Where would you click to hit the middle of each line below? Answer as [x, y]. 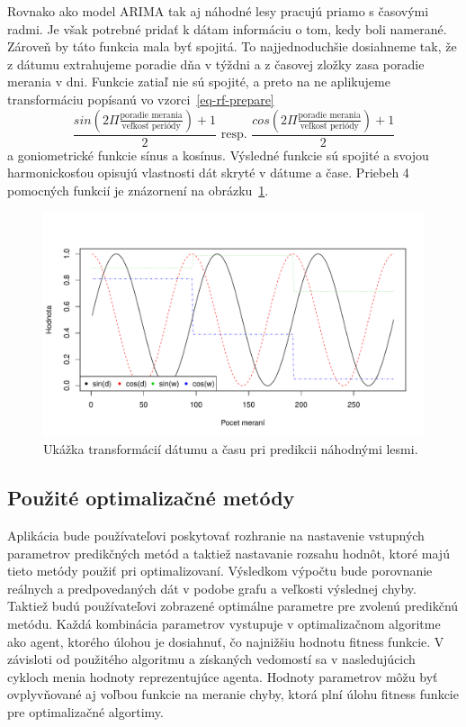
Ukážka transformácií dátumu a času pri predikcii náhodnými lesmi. [231, 449]
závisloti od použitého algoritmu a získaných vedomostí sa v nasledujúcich [211, 659]
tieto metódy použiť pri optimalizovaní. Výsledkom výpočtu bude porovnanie [220, 571]
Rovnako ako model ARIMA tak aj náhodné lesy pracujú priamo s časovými [218, 11]
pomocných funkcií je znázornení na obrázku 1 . [138, 190]
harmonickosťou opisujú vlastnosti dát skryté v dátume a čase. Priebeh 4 [208, 173]
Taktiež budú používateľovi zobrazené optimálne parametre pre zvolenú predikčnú [233, 606]
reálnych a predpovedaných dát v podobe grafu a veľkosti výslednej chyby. [212, 588]
